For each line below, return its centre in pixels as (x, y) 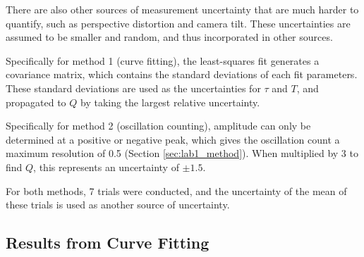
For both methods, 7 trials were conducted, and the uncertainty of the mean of (176, 190)
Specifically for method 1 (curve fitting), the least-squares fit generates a (163, 60)
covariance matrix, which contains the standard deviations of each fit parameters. (182, 74)
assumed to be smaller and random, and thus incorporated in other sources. (169, 37)
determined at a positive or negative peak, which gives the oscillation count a (173, 139)
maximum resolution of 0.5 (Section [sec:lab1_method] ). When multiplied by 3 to (182, 153)
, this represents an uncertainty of (106, 167)
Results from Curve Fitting (108, 243)
